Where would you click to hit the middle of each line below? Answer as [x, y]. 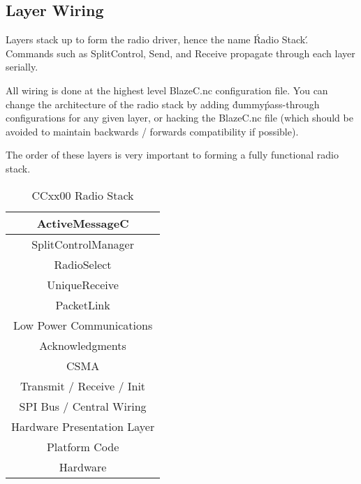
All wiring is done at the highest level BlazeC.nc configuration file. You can [167, 90]
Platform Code [83, 446]
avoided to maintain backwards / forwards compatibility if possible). [152, 131]
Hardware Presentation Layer [83, 426]
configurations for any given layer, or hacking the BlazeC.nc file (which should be [179, 118]
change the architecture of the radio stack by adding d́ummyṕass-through [163, 104]
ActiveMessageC [83, 223]
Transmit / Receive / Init [83, 386]
